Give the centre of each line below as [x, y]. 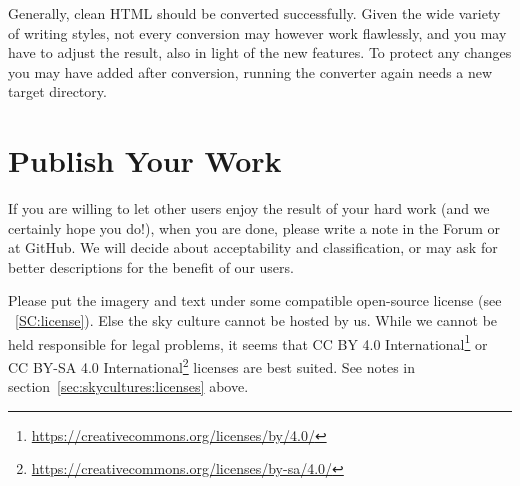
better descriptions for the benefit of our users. [151, 266]
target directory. [57, 91]
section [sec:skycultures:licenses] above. [128, 386]
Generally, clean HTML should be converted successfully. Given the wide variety [254, 13]
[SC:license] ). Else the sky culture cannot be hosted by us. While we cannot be [256, 320]
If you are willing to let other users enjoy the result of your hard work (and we [249, 208]
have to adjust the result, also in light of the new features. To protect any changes [260, 52]
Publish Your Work [145, 160]
